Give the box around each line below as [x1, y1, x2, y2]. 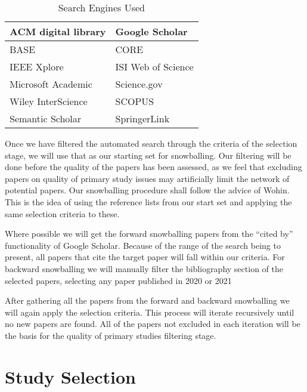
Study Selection [5, 364, 136, 388]
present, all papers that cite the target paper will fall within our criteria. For [5, 251, 285, 263]
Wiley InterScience [10, 94, 88, 108]
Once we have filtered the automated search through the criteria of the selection [5, 137, 297, 149]
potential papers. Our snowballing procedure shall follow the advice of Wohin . [5, 184, 290, 196]
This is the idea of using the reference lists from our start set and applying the [5, 195, 292, 208]
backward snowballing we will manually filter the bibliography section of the [5, 262, 283, 274]
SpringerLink [115, 112, 170, 125]
